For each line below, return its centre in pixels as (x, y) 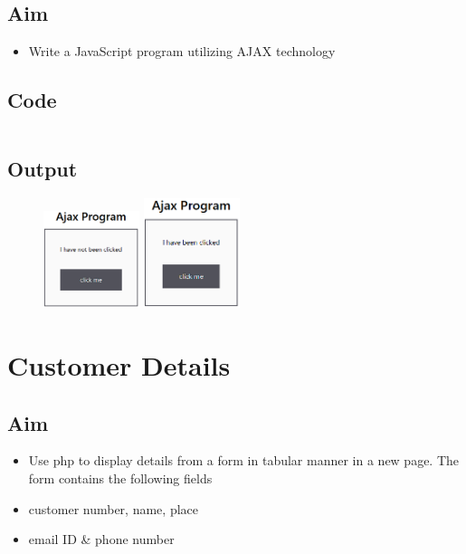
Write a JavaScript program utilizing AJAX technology (182, 51)
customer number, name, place (113, 508)
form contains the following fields (120, 478)
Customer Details (119, 365)
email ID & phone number (101, 539)
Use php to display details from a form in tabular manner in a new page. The (244, 460)
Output (43, 169)
